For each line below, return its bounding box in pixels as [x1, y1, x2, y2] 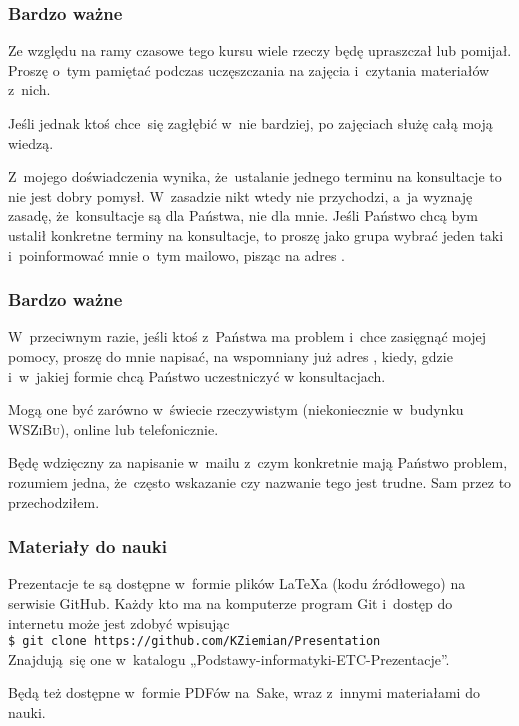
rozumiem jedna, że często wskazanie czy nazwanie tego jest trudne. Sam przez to [8, 471, 512, 492]
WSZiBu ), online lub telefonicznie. [8, 418, 219, 439]
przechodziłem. [8, 491, 100, 512]
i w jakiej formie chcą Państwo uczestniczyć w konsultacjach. [8, 365, 386, 386]
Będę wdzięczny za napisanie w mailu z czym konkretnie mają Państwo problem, [8, 452, 508, 473]
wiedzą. [8, 132, 54, 153]
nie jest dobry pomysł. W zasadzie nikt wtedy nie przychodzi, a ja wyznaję [8, 185, 473, 206]
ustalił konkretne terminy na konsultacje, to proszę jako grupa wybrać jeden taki [8, 224, 504, 245]
